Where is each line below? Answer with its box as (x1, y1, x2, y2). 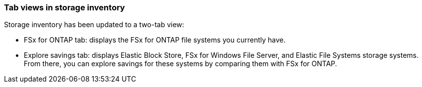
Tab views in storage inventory (4, 2, 125, 12)
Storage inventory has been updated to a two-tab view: (4, 20, 184, 29)
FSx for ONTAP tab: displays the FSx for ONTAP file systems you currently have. (24, 36, 286, 44)
